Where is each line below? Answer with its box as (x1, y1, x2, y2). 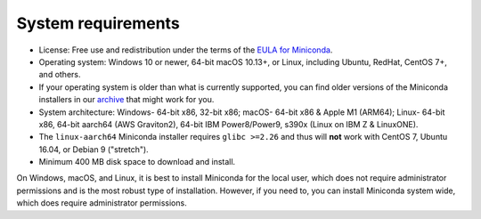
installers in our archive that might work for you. (38, 94, 215, 105)
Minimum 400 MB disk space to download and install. (38, 157, 236, 167)
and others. (38, 69, 81, 80)
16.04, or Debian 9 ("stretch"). (38, 143, 149, 155)
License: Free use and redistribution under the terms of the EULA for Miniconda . (38, 45, 333, 55)
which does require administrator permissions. (16, 198, 187, 208)
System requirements (16, 13, 180, 33)
